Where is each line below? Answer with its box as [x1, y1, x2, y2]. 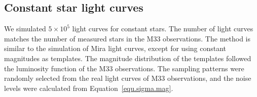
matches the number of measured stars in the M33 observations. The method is [4, 33, 250, 43]
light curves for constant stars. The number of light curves [72, 23, 253, 34]
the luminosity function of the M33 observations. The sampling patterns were [4, 63, 244, 73]
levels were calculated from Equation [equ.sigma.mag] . [4, 82, 173, 93]
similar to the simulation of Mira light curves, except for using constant [4, 43, 227, 54]
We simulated [4, 23, 46, 34]
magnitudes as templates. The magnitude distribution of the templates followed [4, 53, 251, 63]
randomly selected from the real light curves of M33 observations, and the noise [4, 73, 251, 83]
